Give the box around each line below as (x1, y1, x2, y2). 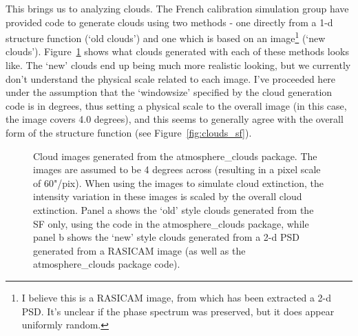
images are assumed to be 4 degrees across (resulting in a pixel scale (33, 162, 321, 177)
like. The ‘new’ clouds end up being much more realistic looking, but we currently (6, 58, 351, 72)
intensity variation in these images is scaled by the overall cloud (33, 189, 302, 204)
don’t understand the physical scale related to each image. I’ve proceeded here (6, 71, 336, 86)
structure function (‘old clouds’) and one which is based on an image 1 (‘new (6, 29, 326, 45)
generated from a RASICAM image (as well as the (33, 243, 246, 257)
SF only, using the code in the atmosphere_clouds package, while (33, 216, 309, 230)
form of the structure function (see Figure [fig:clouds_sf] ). (6, 126, 252, 139)
